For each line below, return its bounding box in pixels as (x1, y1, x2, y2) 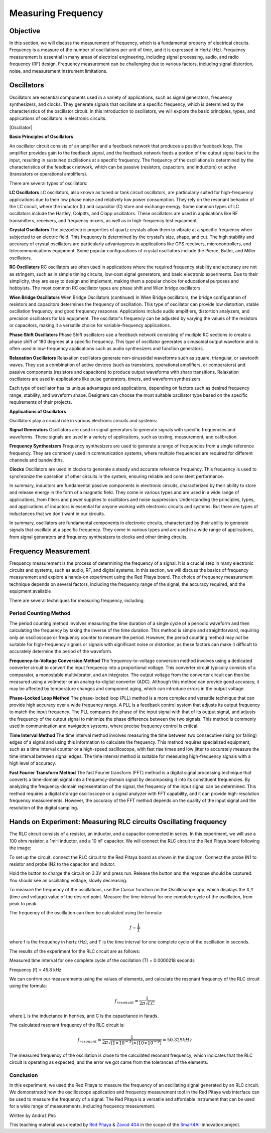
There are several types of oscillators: (9, 180, 88, 186)
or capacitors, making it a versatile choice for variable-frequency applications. (9, 322, 171, 329)
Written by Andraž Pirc (9, 1112, 56, 1118)
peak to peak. (9, 900, 38, 906)
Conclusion (9, 1071, 38, 1078)
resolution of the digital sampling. (9, 804, 79, 811)
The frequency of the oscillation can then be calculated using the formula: (9, 910, 163, 916)
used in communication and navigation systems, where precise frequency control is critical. (9, 723, 199, 729)
